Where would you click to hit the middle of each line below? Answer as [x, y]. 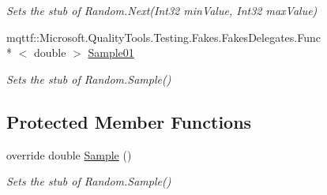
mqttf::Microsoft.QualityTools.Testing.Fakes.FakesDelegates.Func [163, 37]
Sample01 [111, 52]
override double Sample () [69, 154]
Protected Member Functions [129, 121]
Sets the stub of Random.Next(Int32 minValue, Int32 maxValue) [162, 10]
